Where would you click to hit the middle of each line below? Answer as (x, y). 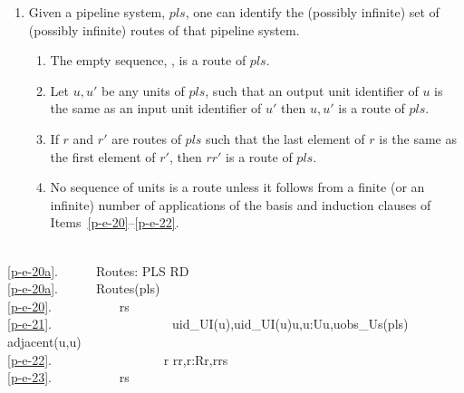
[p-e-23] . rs (68, 377)
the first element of (103, 156)
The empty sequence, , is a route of (148, 60)
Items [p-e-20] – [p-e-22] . (115, 222)
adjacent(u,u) (44, 341)
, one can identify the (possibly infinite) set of (312, 12)
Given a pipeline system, (97, 12)
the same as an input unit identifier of (156, 108)
